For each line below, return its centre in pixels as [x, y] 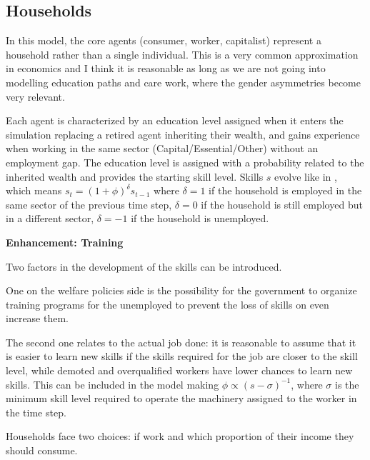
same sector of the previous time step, [89, 204]
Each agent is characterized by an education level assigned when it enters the [175, 120]
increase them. [37, 318]
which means [34, 190]
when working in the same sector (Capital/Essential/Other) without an [162, 148]
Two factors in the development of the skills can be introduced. [144, 266]
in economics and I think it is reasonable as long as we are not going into [166, 68]
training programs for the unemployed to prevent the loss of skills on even [167, 304]
